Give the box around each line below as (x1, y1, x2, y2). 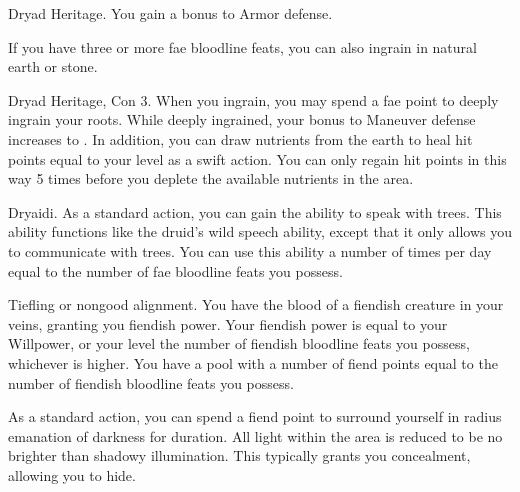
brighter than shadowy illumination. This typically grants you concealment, (8, 445, 471, 466)
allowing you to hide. (8, 464, 136, 485)
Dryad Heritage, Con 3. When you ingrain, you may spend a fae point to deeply (8, 89, 499, 110)
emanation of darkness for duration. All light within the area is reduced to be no (8, 425, 503, 446)
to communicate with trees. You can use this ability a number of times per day (8, 240, 492, 261)
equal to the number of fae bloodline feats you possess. (8, 260, 343, 281)
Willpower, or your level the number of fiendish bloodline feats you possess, (8, 333, 470, 354)
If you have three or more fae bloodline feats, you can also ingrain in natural (8, 36, 477, 57)
